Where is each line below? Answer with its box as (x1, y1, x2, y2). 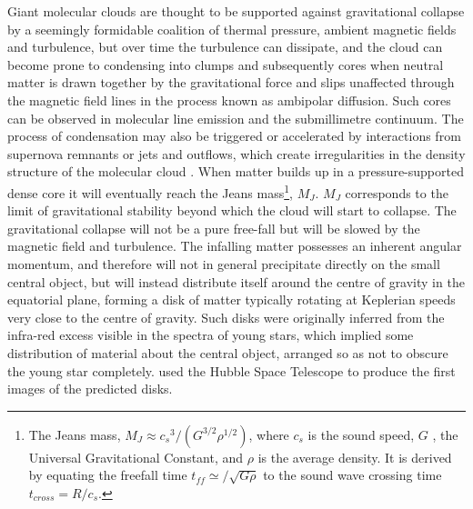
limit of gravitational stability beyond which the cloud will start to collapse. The (7, 201, 457, 220)
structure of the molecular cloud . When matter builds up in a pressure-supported (7, 162, 464, 181)
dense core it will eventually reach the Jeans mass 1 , (7, 180, 293, 202)
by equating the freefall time (28, 465, 187, 484)
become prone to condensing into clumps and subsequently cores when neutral (7, 55, 444, 74)
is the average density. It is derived (257, 447, 452, 466)
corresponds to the (345, 183, 448, 202)
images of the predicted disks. (7, 379, 173, 398)
